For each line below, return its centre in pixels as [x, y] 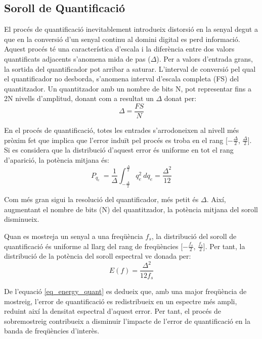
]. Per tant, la [224, 246]
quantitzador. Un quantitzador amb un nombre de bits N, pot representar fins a [128, 88]
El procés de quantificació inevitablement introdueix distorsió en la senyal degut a [131, 29]
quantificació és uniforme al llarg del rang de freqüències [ [94, 246]
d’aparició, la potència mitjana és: [57, 160]
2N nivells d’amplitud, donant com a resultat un [79, 98]
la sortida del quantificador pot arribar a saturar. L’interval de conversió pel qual [130, 68]
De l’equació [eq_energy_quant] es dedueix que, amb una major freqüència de [125, 291]
